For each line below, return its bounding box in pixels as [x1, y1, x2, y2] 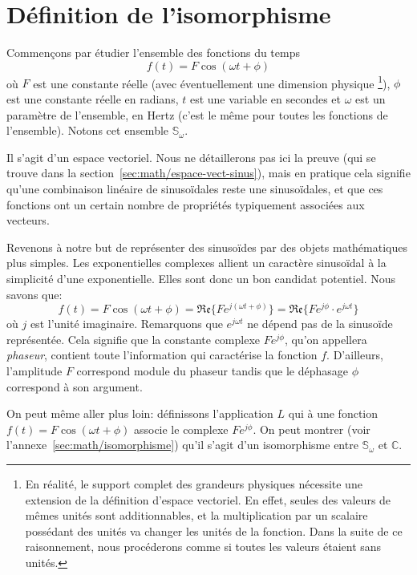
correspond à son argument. [6, 378, 143, 395]
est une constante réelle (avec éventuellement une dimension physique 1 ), [33, 72, 391, 91]
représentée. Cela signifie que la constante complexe [6, 330, 261, 347]
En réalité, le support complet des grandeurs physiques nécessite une [25, 475, 362, 492]
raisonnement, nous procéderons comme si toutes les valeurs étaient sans [25, 538, 382, 555]
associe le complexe [133, 420, 229, 437]
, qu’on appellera [284, 330, 367, 347]
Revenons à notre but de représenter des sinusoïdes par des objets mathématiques [6, 238, 407, 255]
